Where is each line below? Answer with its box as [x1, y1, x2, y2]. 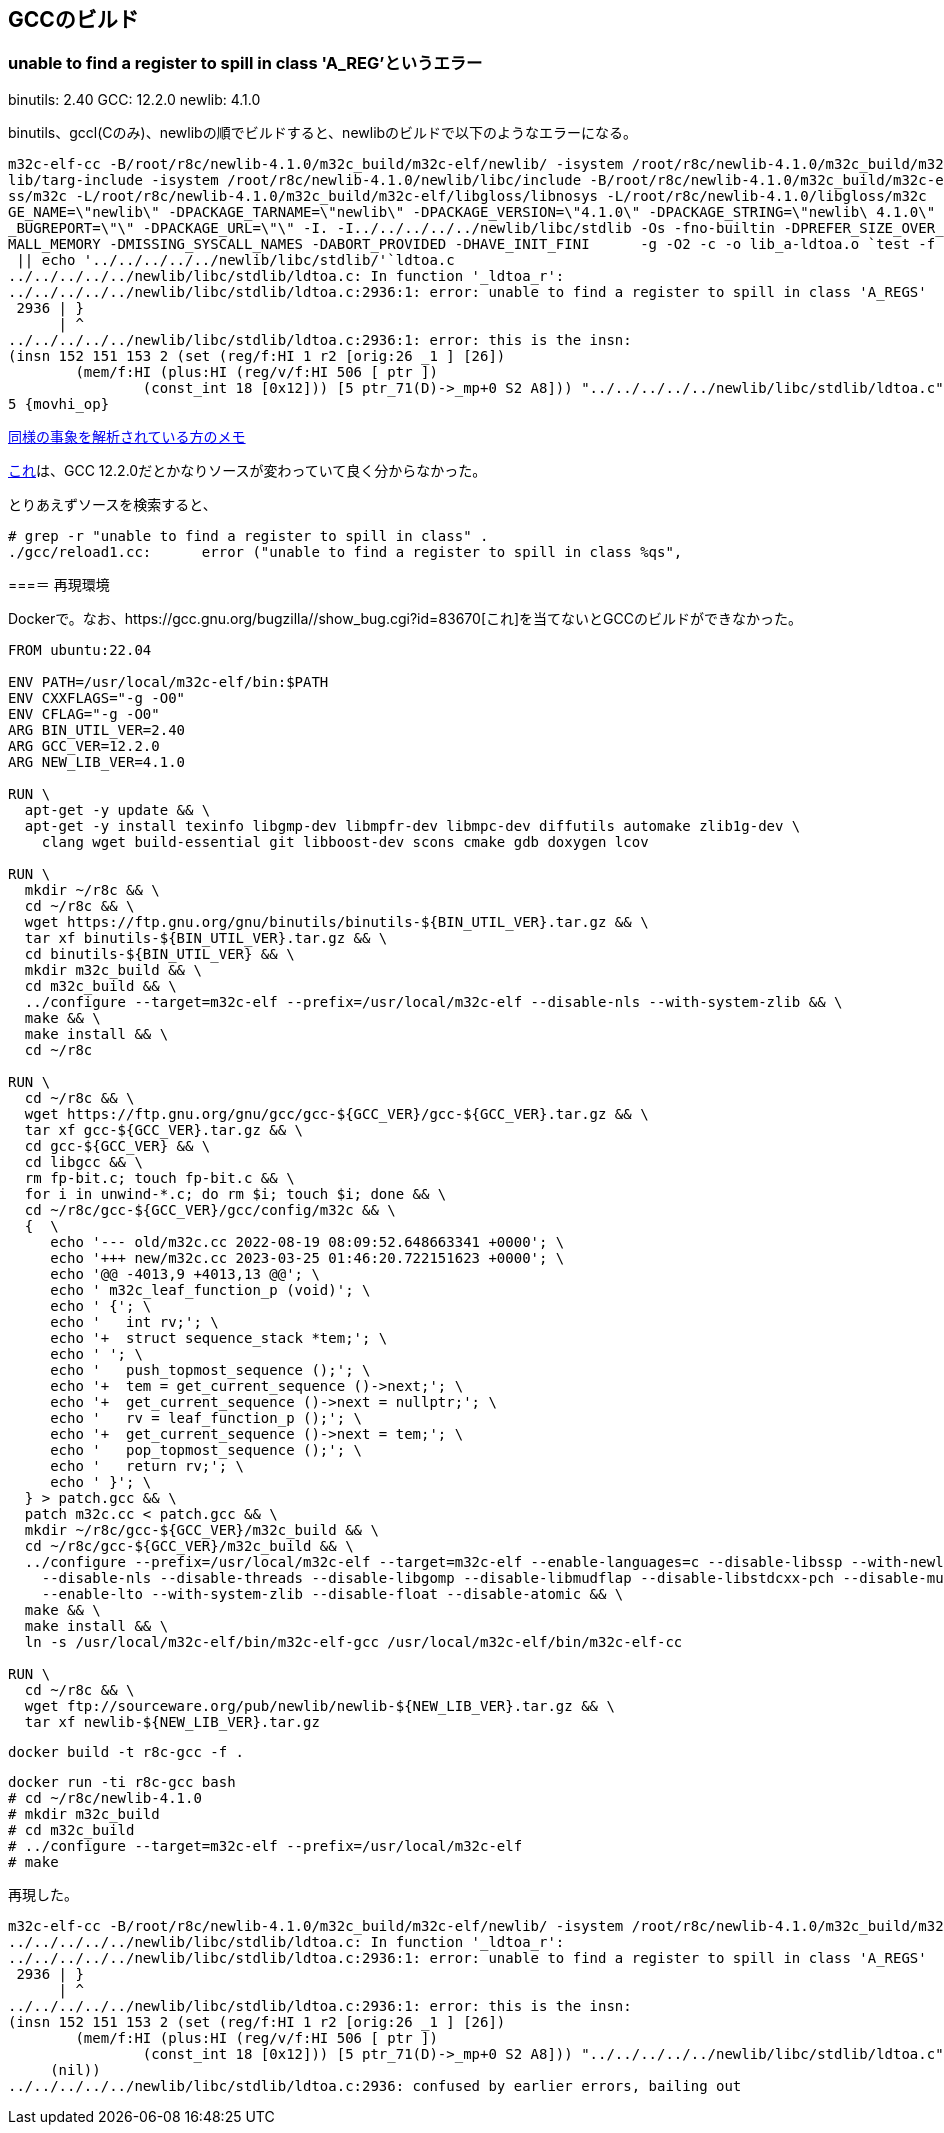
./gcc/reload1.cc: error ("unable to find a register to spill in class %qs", [8, 543, 683, 560]
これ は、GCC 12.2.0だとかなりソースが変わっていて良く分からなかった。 [8, 461, 487, 479]
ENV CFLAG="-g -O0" [8, 705, 160, 722]
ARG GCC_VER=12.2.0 [8, 737, 160, 754]
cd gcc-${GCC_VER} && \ [24, 1137, 211, 1154]
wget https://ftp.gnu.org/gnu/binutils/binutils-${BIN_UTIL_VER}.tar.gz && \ [24, 913, 649, 930]
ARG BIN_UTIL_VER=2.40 [8, 721, 186, 738]
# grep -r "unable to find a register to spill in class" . [8, 527, 489, 544]
